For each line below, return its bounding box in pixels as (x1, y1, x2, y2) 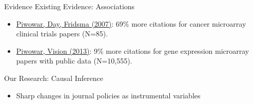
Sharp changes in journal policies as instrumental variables (16, 90, 201, 100)
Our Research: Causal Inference (4, 72, 103, 83)
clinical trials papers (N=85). (16, 28, 108, 39)
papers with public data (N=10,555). (16, 55, 132, 66)
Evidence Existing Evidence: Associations (4, 1, 135, 11)
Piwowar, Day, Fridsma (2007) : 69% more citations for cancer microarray (16, 18, 246, 29)
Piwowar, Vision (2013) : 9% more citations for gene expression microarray (16, 45, 249, 56)
